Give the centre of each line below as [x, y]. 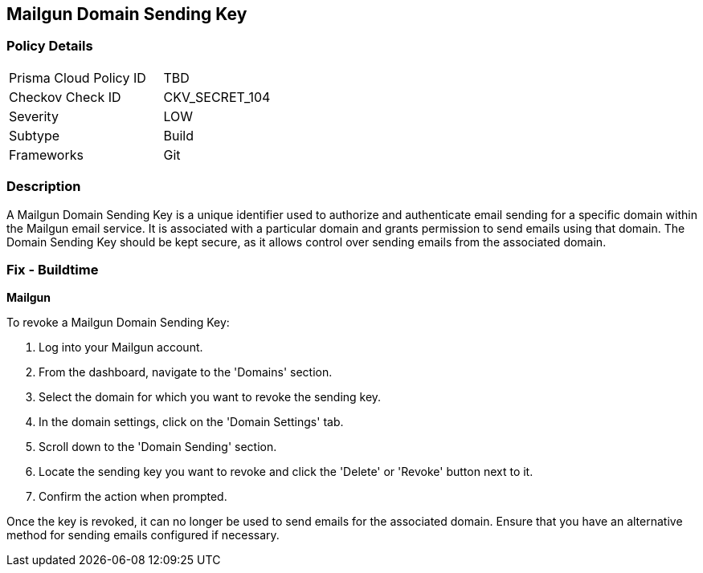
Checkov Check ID [65, 97]
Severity [34, 116]
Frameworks [46, 154]
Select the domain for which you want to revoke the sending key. [210, 397]
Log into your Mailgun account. [121, 347]
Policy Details [50, 46]
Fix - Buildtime [53, 269]
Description [44, 187]
